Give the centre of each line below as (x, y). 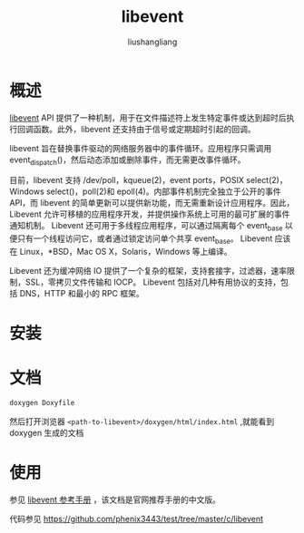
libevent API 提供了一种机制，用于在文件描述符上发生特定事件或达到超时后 (148, 117)
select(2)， (267, 180)
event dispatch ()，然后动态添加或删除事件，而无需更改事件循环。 (127, 160)
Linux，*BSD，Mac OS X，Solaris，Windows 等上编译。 (126, 252)
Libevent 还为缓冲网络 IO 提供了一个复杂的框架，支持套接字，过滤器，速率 (148, 271)
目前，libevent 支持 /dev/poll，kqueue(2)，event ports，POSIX (127, 180)
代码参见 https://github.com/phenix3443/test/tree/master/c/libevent (137, 519)
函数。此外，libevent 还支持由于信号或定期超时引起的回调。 (144, 129)
